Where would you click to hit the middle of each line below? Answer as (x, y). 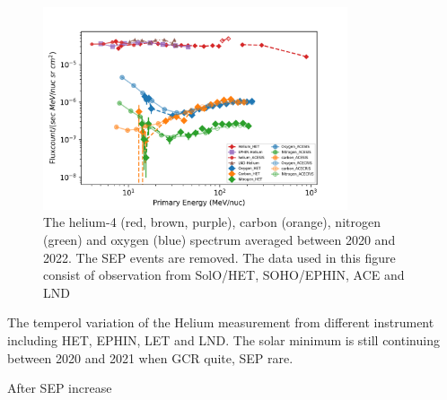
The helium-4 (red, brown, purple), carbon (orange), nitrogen (212, 222)
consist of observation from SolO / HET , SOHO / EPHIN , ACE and (224, 275)
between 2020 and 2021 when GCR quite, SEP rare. (150, 357)
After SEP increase (60, 388)
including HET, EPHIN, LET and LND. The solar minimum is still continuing (223, 340)
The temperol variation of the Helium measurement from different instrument (221, 322)
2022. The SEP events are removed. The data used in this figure (219, 257)
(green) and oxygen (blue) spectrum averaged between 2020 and (219, 240)
